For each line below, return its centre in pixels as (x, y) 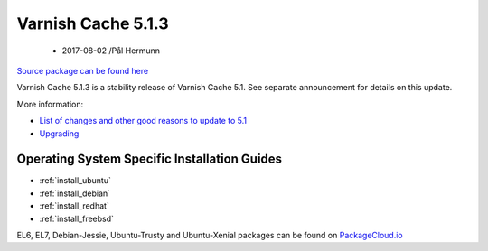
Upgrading (59, 133)
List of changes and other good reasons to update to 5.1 (143, 121)
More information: (50, 104)
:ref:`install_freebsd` (77, 218)
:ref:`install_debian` (75, 193)
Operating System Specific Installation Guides (150, 159)
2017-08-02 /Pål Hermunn (111, 51)
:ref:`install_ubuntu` (75, 181)
